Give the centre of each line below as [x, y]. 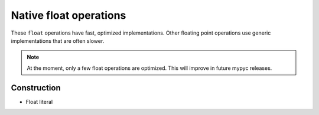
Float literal [39, 102]
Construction [36, 88]
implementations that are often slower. [58, 40]
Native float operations [69, 15]
